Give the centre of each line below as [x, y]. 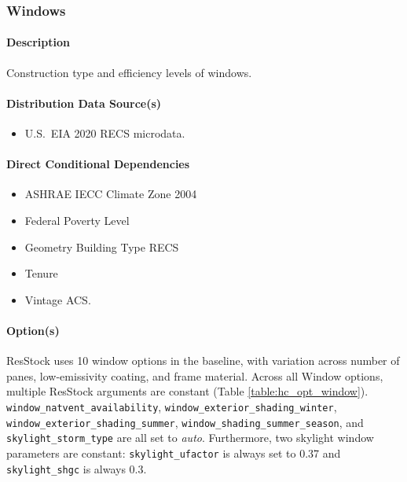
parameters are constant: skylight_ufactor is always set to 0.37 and [174, 453]
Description [38, 42]
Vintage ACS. [58, 299]
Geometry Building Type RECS [102, 247]
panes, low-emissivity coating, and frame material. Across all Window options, [195, 375]
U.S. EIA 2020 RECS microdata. [105, 133]
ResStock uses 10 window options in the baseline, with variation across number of [203, 361]
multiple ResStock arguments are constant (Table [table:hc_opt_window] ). [187, 391]
